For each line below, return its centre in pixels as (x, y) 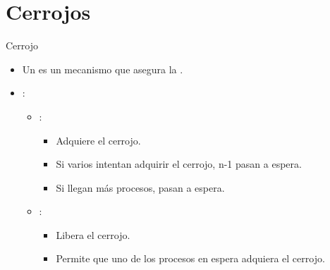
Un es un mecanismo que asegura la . (103, 69)
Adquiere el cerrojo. (98, 140)
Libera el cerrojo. (93, 234)
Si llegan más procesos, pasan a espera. (140, 187)
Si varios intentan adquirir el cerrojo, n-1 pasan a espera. (179, 164)
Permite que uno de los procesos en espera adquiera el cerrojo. (190, 258)
